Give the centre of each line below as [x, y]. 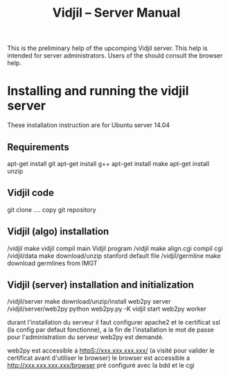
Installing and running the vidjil [98, 91]
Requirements [38, 147]
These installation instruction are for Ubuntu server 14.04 [89, 125]
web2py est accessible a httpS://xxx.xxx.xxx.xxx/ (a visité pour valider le [111, 351]
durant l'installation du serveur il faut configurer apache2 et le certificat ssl [114, 322]
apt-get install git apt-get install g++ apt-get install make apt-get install [108, 163]
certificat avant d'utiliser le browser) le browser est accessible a [99, 358]
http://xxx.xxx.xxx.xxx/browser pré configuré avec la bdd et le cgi [101, 366]
